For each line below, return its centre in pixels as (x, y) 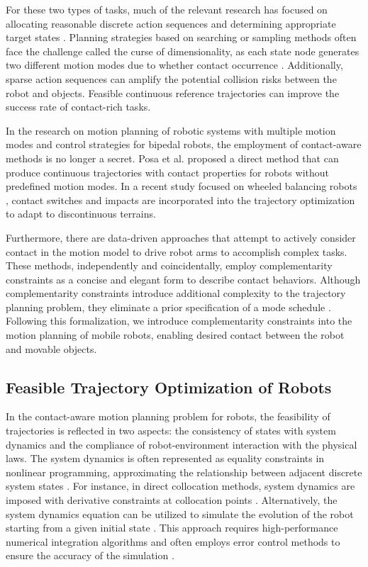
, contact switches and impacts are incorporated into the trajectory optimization (180, 200)
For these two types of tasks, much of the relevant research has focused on (167, 9)
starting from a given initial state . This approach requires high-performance (172, 528)
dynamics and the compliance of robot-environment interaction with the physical (182, 444)
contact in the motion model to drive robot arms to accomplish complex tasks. (177, 251)
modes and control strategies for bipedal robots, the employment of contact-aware (184, 144)
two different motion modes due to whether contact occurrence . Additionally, (174, 65)
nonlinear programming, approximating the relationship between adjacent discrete (184, 472)
